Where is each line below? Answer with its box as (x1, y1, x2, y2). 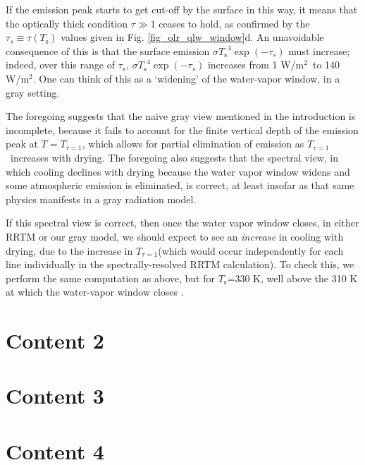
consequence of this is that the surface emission (6, 43, 210, 58)
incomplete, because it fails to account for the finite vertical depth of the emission (6, 122, 359, 137)
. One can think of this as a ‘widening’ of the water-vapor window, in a (32, 71, 340, 85)
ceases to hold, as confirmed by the (159, 16, 310, 30)
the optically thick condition (6, 16, 128, 30)
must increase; (288, 43, 350, 58)
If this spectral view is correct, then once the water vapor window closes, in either (6, 215, 359, 230)
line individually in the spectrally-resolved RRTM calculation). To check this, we (6, 257, 354, 272)
